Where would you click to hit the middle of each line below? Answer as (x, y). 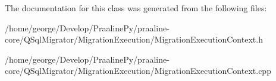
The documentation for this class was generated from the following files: (136, 8)
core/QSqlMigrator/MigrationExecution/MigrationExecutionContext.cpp (138, 71)
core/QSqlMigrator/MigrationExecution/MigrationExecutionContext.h (134, 39)
